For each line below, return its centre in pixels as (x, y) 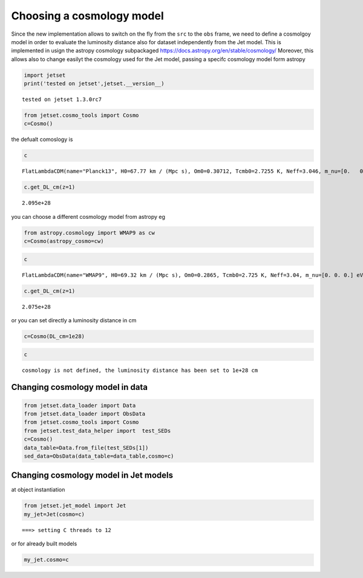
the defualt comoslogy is (42, 140)
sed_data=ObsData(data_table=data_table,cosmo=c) (99, 456)
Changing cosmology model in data (80, 387)
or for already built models (44, 544)
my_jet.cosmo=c (46, 560)
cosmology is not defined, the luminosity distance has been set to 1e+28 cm (140, 370)
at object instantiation (38, 490)
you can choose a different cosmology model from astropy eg (88, 216)
